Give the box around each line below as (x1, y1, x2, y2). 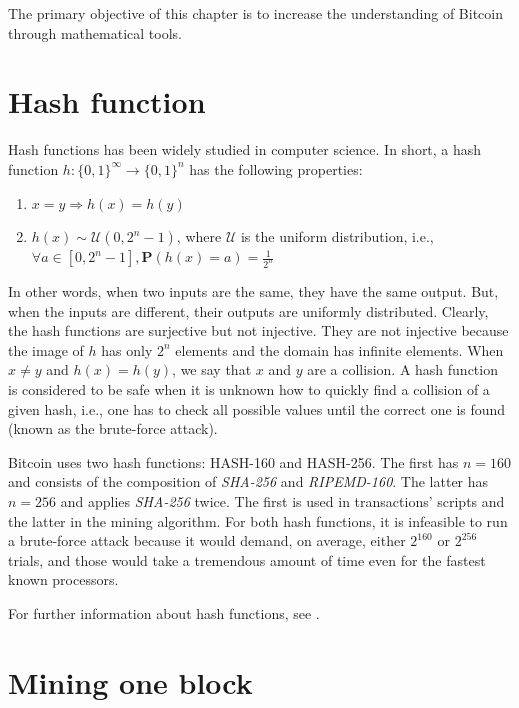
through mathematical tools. (8, 22, 182, 43)
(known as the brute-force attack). (8, 418, 218, 439)
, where (176, 226, 222, 247)
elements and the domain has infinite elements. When (175, 339, 504, 360)
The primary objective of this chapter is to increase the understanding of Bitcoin (8, 3, 503, 23)
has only (101, 339, 153, 360)
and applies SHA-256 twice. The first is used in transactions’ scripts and (60, 490, 505, 511)
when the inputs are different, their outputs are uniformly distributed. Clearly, (8, 300, 489, 321)
